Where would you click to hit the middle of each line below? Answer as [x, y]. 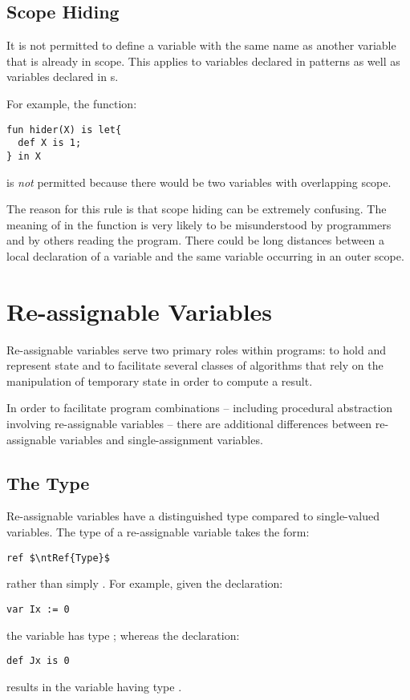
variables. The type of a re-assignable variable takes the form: [158, 532]
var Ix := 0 [38, 609]
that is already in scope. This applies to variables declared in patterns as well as [203, 61]
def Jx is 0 [38, 661]
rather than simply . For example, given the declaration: [145, 583]
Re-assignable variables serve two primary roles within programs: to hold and [197, 349]
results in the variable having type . [94, 686]
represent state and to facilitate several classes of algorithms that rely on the [195, 365]
